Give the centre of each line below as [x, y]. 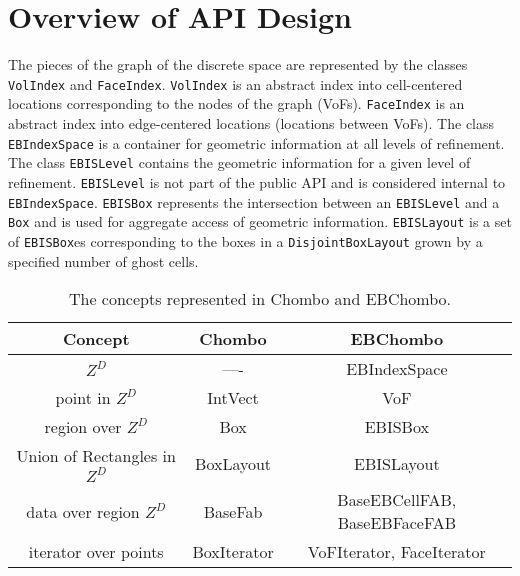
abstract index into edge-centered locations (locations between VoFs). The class [251, 123]
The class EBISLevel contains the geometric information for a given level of [239, 162]
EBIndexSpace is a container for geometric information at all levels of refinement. [256, 142]
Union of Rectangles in [96, 456]
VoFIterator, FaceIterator [396, 552]
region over [83, 427]
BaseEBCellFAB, [397, 500]
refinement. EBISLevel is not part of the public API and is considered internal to [257, 182]
